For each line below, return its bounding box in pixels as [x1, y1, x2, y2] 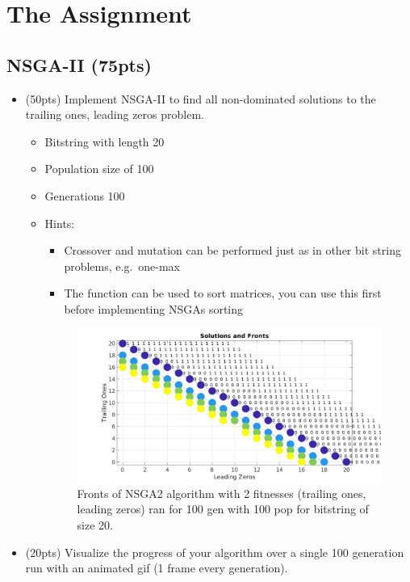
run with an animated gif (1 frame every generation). [25, 559, 288, 576]
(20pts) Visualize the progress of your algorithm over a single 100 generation [25, 543, 404, 560]
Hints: [44, 214, 75, 231]
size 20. [77, 516, 113, 533]
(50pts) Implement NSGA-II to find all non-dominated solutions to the [25, 90, 376, 107]
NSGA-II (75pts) [6, 52, 152, 77]
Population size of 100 [44, 160, 154, 177]
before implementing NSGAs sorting [64, 300, 244, 317]
